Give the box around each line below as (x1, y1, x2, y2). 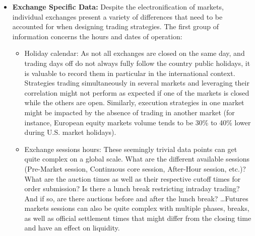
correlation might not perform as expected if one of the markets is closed (24, 87, 249, 98)
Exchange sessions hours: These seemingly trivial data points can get (24, 143, 237, 154)
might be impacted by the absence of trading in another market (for (24, 107, 235, 117)
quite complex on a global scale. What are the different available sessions (24, 153, 250, 164)
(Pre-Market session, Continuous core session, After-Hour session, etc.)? (24, 163, 246, 174)
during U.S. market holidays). (24, 127, 116, 137)
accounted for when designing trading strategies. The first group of (12, 21, 219, 32)
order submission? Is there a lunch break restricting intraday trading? (24, 183, 240, 194)
